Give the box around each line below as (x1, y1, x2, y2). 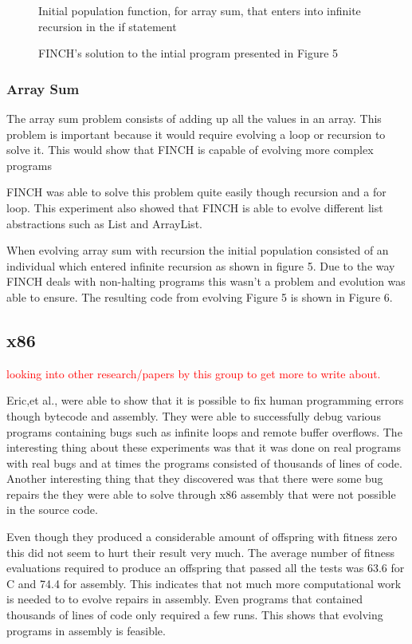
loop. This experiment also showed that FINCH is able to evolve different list (6, 199, 383, 215)
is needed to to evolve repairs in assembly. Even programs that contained (6, 591, 363, 607)
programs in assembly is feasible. (6, 622, 166, 638)
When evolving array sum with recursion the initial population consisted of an (6, 242, 389, 259)
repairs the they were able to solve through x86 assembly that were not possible (6, 485, 396, 502)
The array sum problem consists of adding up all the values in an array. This (6, 110, 382, 126)
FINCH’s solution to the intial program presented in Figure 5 (38, 45, 339, 61)
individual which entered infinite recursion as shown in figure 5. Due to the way (6, 257, 395, 274)
